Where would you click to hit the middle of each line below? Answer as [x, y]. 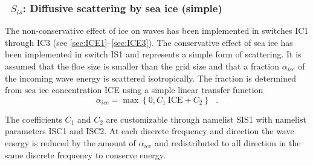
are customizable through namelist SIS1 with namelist [206, 119]
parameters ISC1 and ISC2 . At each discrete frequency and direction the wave [150, 131]
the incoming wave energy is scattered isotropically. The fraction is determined [150, 78]
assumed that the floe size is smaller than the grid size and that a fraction [142, 66]
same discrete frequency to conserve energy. [85, 154]
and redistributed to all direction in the [228, 142]
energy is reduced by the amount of [70, 142]
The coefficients [34, 119]
